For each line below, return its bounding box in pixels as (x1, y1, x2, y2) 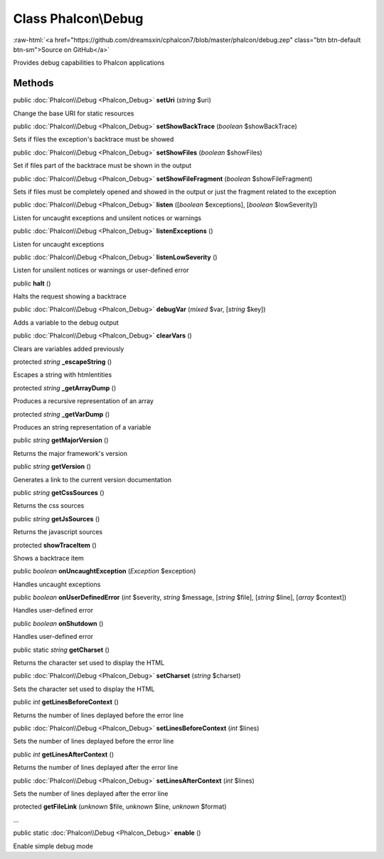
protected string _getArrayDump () (13, 383, 117, 392)
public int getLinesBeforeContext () (13, 698, 119, 707)
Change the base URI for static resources (13, 109, 134, 118)
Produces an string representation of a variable (13, 423, 151, 431)
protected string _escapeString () (13, 358, 112, 366)
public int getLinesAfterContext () (13, 750, 114, 759)
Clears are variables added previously (13, 344, 124, 353)
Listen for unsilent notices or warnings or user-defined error (13, 266, 190, 274)
